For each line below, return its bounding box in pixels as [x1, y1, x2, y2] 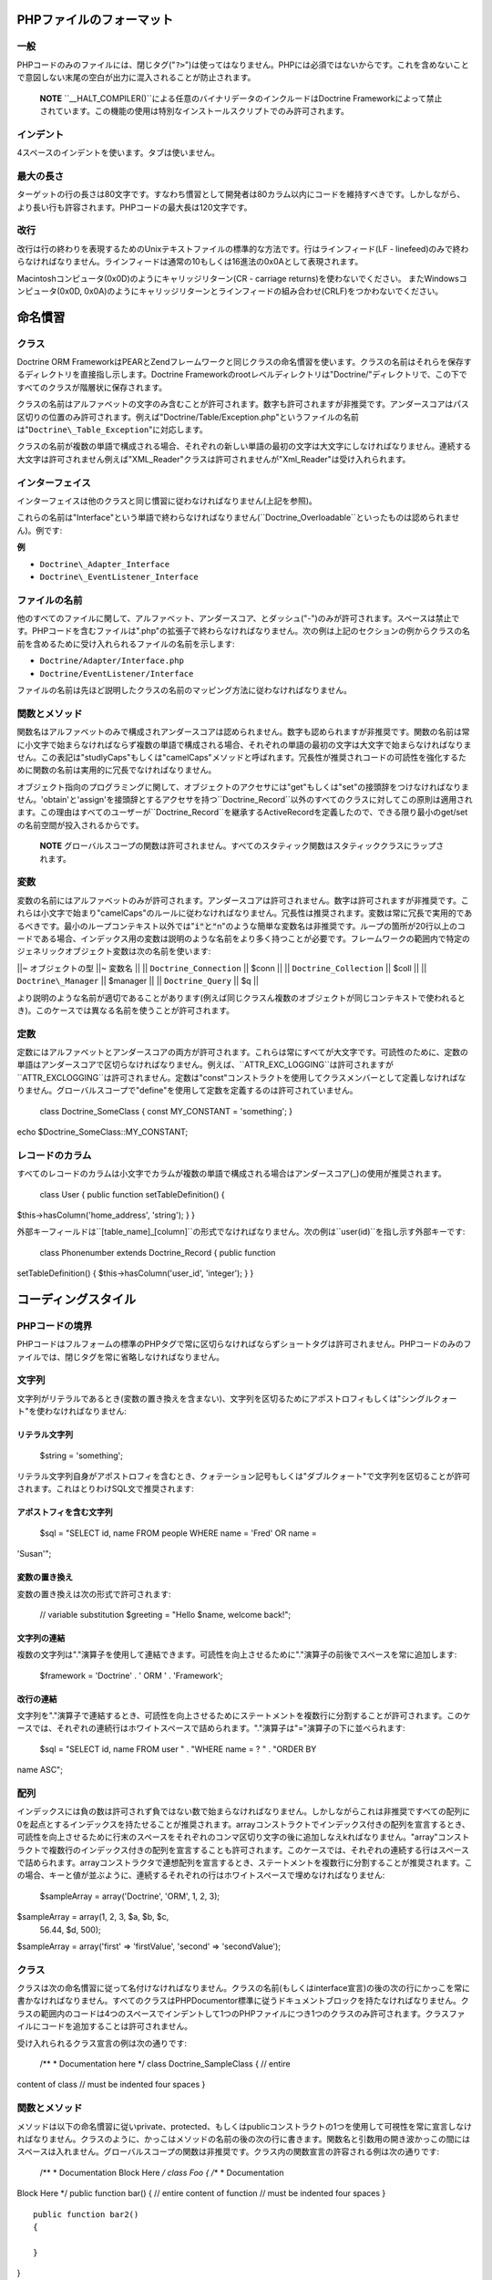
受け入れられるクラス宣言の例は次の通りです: [16, 2037, 187, 2048]
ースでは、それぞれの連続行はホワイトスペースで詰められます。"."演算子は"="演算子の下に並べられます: [16, 1723, 405, 1734]
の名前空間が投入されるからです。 [16, 819, 145, 830]
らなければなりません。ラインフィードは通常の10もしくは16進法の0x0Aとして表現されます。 [16, 256, 364, 267]
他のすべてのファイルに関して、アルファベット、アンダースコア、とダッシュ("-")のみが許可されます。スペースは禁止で [16, 613, 460, 624]
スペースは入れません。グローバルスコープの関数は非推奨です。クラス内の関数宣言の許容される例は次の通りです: [16, 2146, 440, 2157]
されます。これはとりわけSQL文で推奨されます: [16, 1483, 195, 1495]
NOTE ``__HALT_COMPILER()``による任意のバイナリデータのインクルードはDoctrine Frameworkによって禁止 [39, 92, 443, 104]
